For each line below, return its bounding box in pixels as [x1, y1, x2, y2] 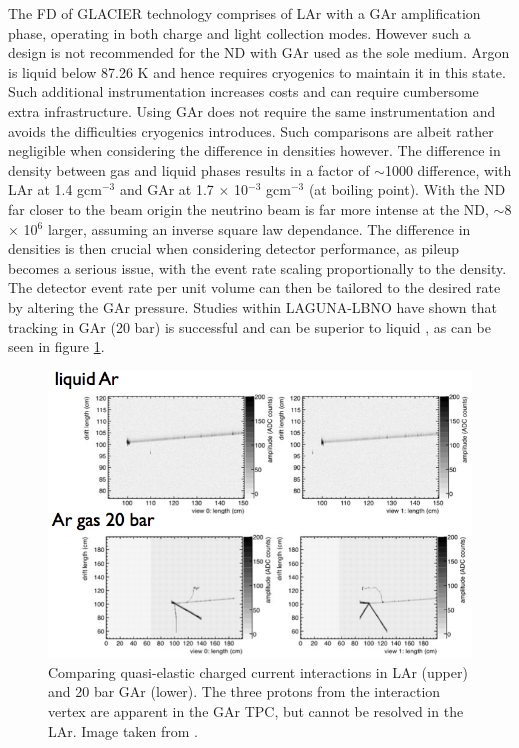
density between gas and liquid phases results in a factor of [8, 159, 370, 180]
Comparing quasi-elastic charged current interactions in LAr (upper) [48, 661, 468, 682]
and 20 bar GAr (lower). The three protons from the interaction [48, 681, 441, 702]
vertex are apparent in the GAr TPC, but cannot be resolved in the [48, 700, 464, 721]
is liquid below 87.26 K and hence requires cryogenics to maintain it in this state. [8, 61, 506, 82]
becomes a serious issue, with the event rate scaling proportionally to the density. [8, 257, 507, 278]
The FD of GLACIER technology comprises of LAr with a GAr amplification [8, 3, 481, 23]
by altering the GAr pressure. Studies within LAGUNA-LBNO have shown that [8, 296, 497, 317]
